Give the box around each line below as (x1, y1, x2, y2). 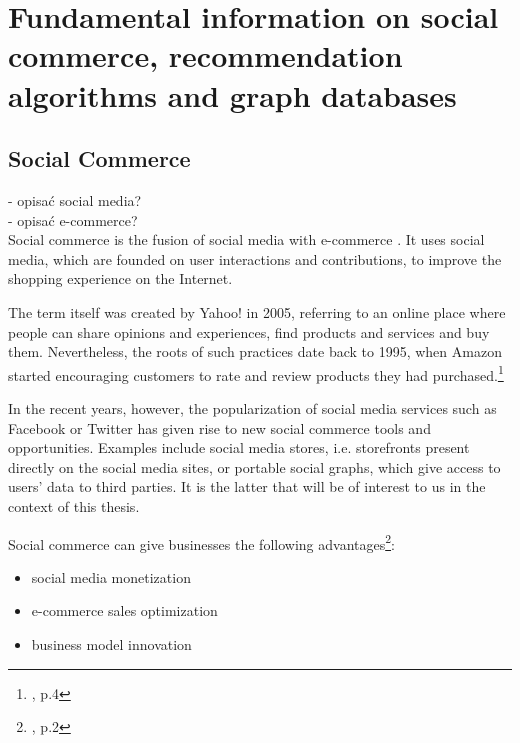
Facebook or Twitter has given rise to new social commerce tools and (8, 417, 431, 438)
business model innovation (31, 633, 192, 654)
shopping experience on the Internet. (8, 268, 233, 289)
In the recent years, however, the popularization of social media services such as (8, 397, 497, 418)
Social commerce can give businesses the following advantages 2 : (8, 530, 395, 554)
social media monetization (31, 566, 191, 587)
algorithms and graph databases (8, 74, 457, 115)
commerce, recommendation (8, 35, 403, 76)
